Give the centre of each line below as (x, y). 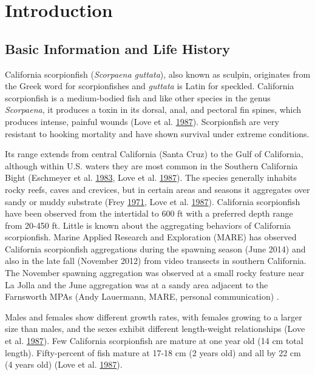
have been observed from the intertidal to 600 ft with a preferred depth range (149, 213)
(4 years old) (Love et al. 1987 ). (64, 364)
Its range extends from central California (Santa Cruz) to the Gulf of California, (154, 154)
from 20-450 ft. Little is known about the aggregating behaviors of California (148, 225)
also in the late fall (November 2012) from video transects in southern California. (156, 261)
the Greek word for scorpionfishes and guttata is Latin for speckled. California (150, 86)
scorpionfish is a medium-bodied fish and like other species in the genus (138, 97)
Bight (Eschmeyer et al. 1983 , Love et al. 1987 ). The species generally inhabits (151, 177)
